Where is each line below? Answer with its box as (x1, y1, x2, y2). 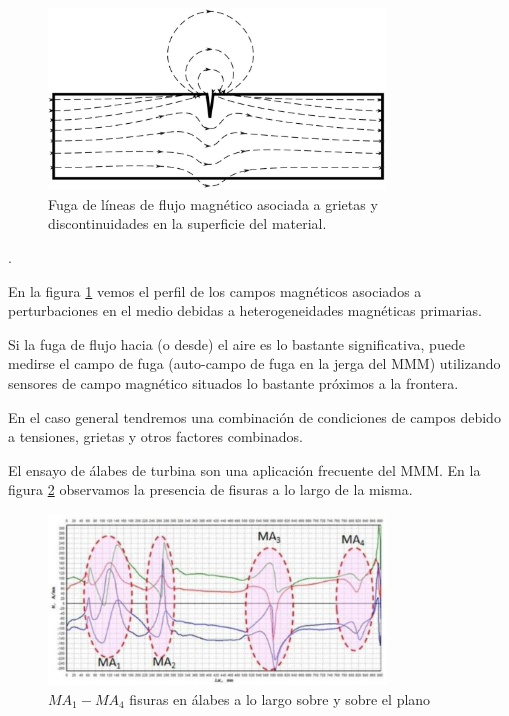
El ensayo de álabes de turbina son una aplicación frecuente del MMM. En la (8, 459, 481, 480)
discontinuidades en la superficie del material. (48, 213, 327, 234)
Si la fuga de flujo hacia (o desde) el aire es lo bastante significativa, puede (8, 333, 465, 354)
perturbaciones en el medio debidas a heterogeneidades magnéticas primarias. (8, 300, 482, 321)
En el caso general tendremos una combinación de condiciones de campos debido (8, 406, 501, 427)
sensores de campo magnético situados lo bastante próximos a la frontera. (8, 372, 459, 393)
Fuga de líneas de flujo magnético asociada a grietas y (48, 193, 378, 214)
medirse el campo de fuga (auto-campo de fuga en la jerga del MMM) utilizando (8, 353, 501, 374)
